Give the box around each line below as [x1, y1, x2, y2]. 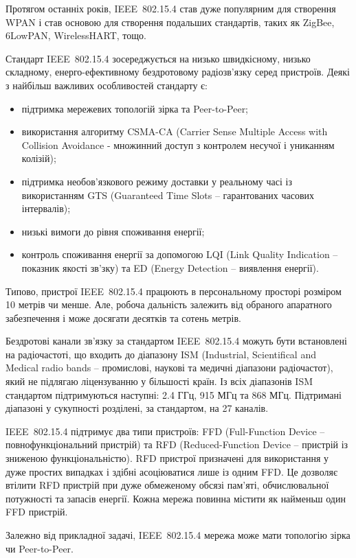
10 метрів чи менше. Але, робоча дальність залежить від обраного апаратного [5, 297, 332, 312]
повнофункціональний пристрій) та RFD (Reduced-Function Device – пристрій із [5, 437, 348, 452]
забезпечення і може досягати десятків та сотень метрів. [5, 310, 241, 325]
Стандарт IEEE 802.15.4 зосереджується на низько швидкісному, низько [5, 51, 311, 65]
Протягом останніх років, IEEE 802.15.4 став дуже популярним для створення [5, 1, 336, 15]
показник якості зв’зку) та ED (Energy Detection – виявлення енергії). [21, 260, 319, 275]
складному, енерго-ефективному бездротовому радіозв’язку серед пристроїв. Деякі [5, 65, 350, 79]
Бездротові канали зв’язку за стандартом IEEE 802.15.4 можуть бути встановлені [5, 334, 347, 348]
